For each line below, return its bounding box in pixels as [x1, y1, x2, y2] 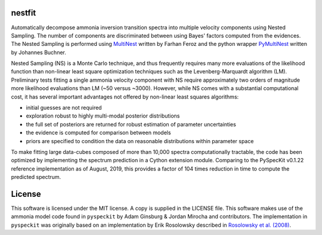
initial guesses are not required [26, 104, 102, 112]
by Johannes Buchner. [11, 48, 67, 56]
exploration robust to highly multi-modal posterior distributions [26, 112, 180, 119]
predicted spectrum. [11, 174, 61, 181]
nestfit [11, 8, 36, 18]
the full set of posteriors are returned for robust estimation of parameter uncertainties [26, 120, 237, 128]
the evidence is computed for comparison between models [26, 129, 171, 137]
